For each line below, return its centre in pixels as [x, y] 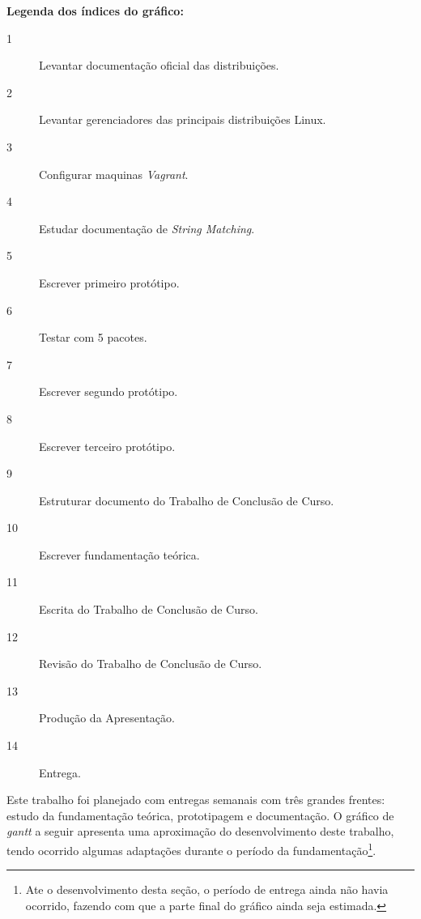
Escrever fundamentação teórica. [119, 554]
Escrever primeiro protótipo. [109, 282]
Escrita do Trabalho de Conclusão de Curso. [149, 609]
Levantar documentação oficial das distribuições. [159, 65]
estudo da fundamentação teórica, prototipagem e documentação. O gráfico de [200, 815]
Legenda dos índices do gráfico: [95, 11]
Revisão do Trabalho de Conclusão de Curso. [151, 664]
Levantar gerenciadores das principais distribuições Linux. [183, 119]
